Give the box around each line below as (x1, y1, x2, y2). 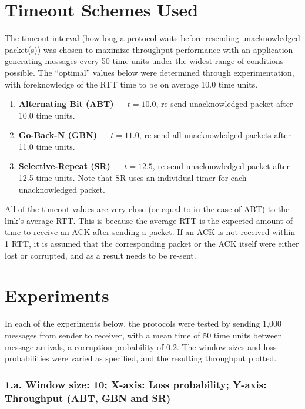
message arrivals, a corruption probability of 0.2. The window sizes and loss (5, 340, 277, 353)
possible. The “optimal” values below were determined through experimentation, (5, 66, 294, 78)
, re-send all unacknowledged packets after (139, 129, 291, 141)
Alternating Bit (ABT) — (18, 98, 125, 110)
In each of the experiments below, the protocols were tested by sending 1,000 (5, 317, 281, 330)
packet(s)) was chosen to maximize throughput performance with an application (5, 43, 293, 55)
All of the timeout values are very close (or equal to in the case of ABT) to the (5, 203, 290, 215)
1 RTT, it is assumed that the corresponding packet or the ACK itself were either (5, 237, 299, 250)
